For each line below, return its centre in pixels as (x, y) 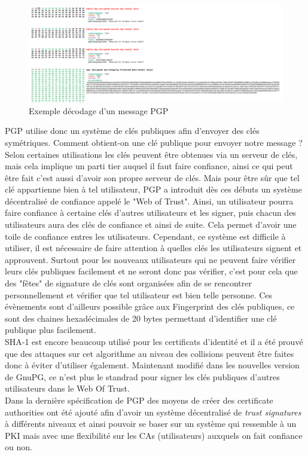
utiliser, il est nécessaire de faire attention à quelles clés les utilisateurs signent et (153, 248)
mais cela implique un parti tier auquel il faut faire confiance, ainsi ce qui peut (149, 166)
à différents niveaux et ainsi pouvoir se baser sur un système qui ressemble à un (151, 424)
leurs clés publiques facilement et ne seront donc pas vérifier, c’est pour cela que (151, 271)
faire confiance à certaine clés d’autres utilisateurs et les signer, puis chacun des (150, 213)
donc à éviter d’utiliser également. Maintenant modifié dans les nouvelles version (152, 365)
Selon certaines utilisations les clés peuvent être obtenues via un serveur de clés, (151, 154)
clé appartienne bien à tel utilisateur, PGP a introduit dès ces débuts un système (153, 189)
